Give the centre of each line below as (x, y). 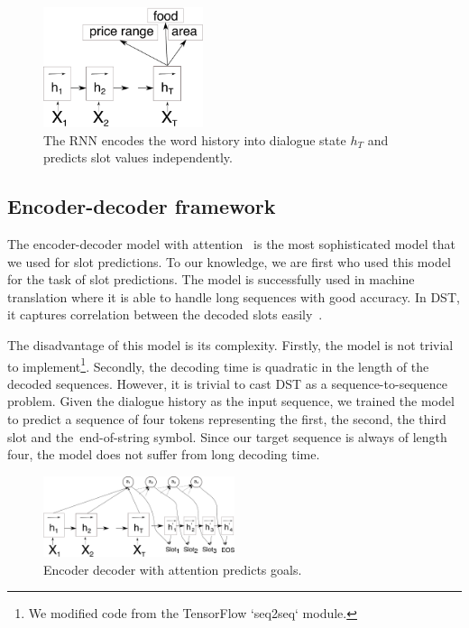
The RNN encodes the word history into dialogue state (195, 139)
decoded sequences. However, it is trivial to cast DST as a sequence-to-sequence (227, 383)
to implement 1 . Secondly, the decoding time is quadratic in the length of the (218, 365)
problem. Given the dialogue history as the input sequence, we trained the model (231, 401)
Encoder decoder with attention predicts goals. (173, 569)
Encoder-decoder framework (142, 206)
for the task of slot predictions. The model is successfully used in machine (211, 279)
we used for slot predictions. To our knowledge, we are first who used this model (229, 261)
